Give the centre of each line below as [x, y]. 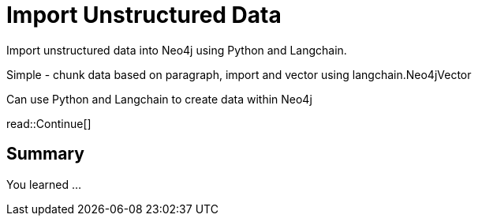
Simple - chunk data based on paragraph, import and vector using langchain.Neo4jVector [239, 74]
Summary [45, 154]
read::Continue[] [49, 123]
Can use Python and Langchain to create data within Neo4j [159, 99]
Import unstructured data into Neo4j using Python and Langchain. [177, 50]
